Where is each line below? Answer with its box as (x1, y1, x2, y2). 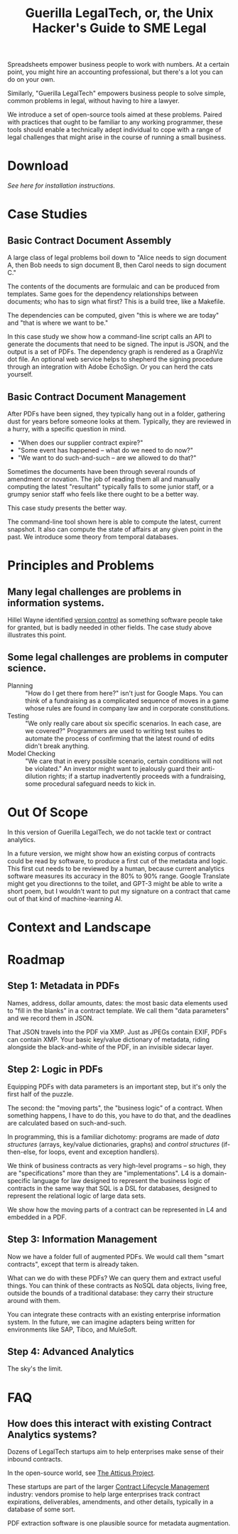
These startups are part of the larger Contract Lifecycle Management (7, 1483, 210, 1491)
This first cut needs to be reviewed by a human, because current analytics (7, 864, 225, 873)
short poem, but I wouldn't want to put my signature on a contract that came (7, 887, 231, 895)
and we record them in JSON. (7, 1014, 94, 1022)
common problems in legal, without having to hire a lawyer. (7, 97, 180, 105)
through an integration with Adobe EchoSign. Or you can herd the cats (7, 362, 213, 371)
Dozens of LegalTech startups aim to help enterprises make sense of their (7, 1447, 224, 1456)
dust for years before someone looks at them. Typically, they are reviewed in (7, 417, 232, 426)
